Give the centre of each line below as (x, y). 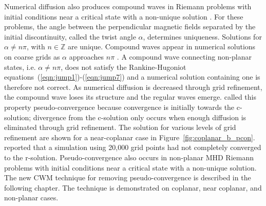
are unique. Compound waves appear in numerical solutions (161, 46)
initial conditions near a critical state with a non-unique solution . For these (124, 16)
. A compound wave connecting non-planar (184, 56)
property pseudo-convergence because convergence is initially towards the (119, 107)
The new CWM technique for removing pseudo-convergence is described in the (128, 177)
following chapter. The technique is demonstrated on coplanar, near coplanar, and (133, 187)
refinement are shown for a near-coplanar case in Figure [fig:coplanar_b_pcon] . (130, 137)
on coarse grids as (32, 56)
